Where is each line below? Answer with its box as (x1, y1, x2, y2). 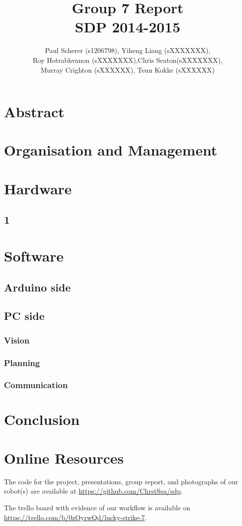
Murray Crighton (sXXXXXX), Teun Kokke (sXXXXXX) (40, 64, 215, 75)
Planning (4, 356, 40, 368)
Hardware (4, 178, 72, 198)
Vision (4, 334, 29, 346)
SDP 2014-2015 (75, 17, 181, 37)
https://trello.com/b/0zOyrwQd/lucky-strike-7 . (4, 512, 147, 522)
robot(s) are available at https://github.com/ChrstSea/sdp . (4, 486, 183, 496)
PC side (4, 308, 45, 323)
